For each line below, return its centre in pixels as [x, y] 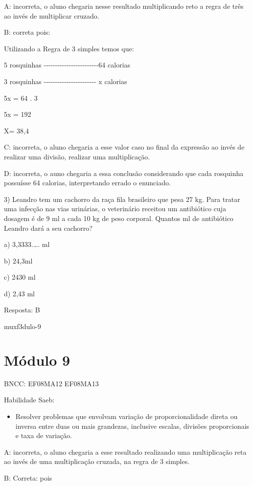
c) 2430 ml [20, 277]
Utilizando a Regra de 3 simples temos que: [69, 48]
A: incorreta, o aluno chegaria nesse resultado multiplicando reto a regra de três [124, 6]
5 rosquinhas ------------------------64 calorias [67, 65]
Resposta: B [22, 310]
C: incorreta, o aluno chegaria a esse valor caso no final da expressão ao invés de [124, 147]
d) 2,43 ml [19, 293]
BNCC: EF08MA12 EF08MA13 [51, 383]
